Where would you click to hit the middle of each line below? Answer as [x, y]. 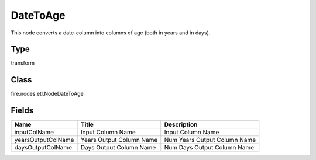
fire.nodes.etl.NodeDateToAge [47, 94]
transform [23, 63]
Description [181, 124]
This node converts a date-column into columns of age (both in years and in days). [111, 33]
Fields [22, 111]
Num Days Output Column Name [209, 148]
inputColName [34, 133]
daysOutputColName [43, 148]
